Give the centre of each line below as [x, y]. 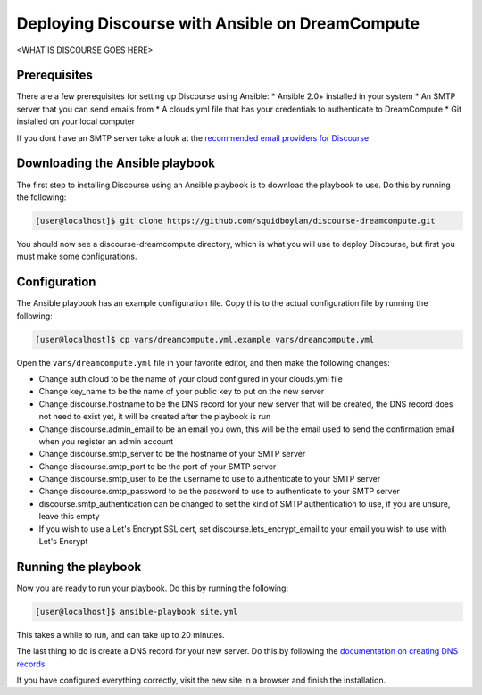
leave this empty [69, 517]
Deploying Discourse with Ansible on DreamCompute [218, 23]
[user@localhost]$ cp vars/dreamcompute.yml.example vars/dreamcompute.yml [205, 339]
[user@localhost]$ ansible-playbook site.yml [137, 612]
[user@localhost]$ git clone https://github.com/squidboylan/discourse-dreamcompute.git [236, 220]
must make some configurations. [77, 256]
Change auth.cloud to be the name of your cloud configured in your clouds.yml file [191, 378]
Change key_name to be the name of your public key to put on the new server [182, 392]
